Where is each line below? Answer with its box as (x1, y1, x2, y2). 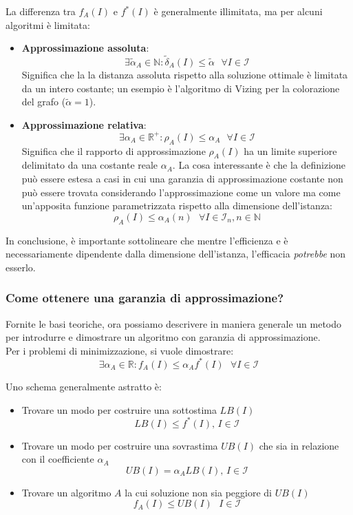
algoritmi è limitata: (6, 17, 90, 32)
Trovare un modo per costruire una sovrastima (21, 438, 218, 452)
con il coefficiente (21, 452, 94, 466)
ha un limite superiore (244, 143, 337, 158)
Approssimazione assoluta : (21, 41, 149, 55)
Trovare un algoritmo (21, 485, 111, 499)
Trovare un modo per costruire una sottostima (21, 402, 217, 417)
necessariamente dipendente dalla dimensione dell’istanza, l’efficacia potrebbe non (6, 246, 346, 261)
